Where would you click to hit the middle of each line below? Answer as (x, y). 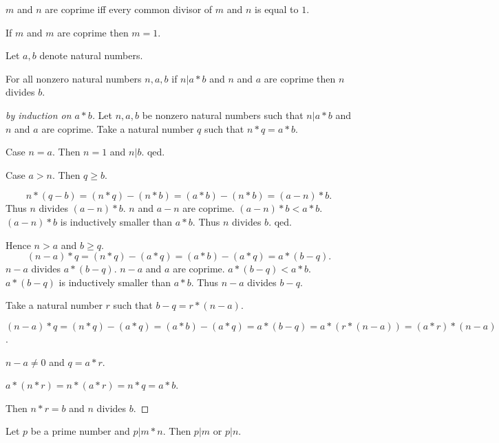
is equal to (277, 9)
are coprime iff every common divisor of (129, 9)
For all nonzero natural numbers (74, 78)
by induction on (39, 115)
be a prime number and (80, 431)
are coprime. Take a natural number (118, 128)
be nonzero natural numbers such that (223, 115)
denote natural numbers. (91, 55)
